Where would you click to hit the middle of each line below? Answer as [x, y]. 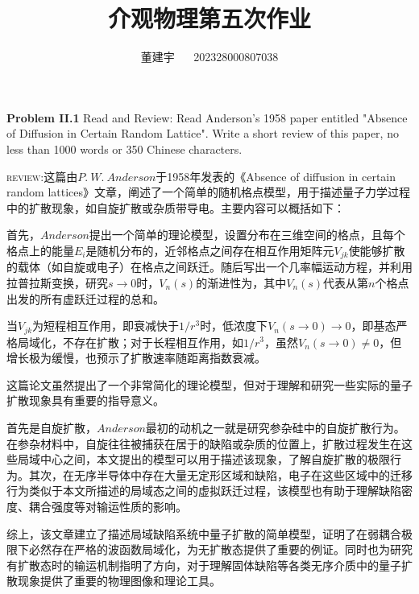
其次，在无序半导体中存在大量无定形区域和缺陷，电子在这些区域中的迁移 [220, 474]
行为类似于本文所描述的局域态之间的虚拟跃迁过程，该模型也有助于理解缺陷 [204, 491]
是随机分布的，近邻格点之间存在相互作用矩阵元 [210, 250]
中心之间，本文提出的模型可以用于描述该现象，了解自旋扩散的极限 [215, 459]
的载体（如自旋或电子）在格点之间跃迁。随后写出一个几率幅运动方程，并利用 [209, 267]
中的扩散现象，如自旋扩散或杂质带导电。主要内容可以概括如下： [176, 207]
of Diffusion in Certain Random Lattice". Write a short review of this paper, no [203, 133]
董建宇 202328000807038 [209, 57]
